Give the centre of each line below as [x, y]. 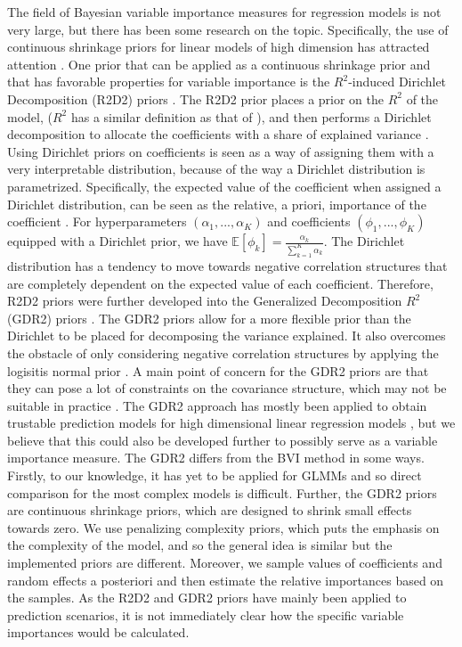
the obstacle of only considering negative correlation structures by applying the [223, 352]
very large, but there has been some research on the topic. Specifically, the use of [228, 29]
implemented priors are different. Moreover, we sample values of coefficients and [225, 563]
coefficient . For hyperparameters [97, 221]
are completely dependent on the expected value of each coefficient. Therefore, [220, 283]
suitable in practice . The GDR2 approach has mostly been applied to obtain [217, 405]
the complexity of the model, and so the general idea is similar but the [200, 545]
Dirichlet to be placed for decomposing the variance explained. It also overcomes [227, 336]
